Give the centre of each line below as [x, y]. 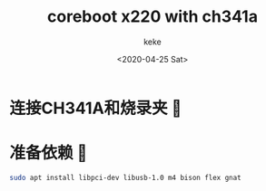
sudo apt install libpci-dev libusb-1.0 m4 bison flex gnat [126, 177]
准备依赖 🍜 [49, 153]
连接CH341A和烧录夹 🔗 [96, 108]
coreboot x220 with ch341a [153, 17]
